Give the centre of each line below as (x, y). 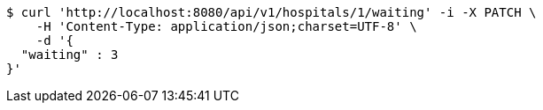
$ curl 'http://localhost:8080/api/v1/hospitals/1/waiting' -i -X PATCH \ (271, 12)
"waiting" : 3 (70, 55)
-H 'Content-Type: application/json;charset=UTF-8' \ (226, 26)
